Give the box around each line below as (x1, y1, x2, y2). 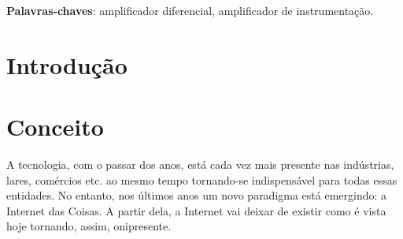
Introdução (6, 48, 128, 80)
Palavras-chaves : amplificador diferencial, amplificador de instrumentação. (6, 2, 374, 18)
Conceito (6, 110, 104, 143)
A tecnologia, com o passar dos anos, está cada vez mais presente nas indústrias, (6, 156, 394, 173)
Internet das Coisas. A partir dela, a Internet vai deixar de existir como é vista (6, 202, 386, 218)
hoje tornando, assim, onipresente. (6, 218, 172, 234)
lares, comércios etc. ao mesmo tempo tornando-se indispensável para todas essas (6, 171, 397, 188)
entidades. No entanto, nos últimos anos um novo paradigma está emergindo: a (6, 187, 387, 204)
